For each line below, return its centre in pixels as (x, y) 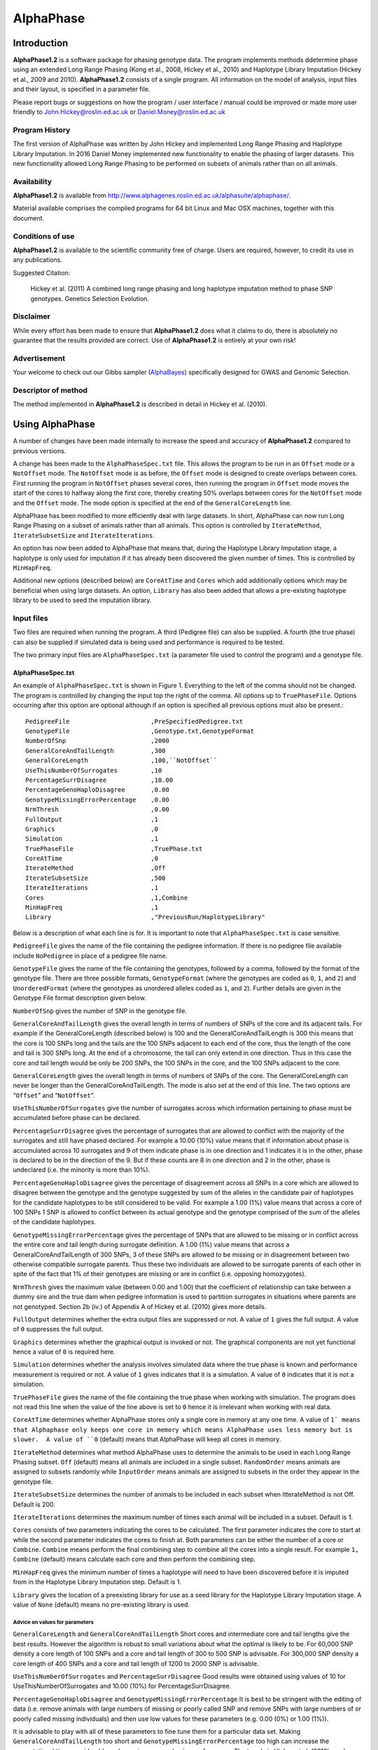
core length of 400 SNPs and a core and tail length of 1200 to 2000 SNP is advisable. (136, 1663)
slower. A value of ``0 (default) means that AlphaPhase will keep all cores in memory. (147, 1439)
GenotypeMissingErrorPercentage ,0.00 (97, 799)
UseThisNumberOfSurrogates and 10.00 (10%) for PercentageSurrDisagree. (122, 1686)
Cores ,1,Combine (107, 897)
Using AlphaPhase (54, 425)
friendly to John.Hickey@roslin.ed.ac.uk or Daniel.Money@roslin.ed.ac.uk (119, 112)
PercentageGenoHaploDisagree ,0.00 (97, 790)
